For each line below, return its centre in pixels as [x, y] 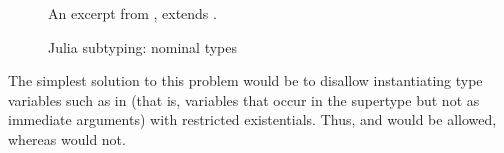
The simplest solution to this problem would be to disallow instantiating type [245, 80]
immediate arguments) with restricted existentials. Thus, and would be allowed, [252, 119]
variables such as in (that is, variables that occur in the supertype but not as [244, 99]
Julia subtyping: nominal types [142, 46]
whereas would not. [67, 138]
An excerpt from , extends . [132, 13]
